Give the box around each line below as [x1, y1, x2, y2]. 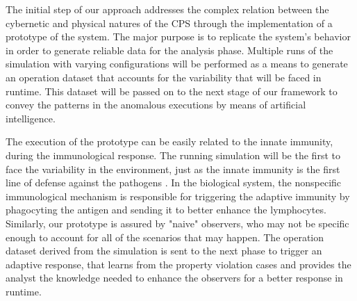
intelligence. [6, 111, 56, 125]
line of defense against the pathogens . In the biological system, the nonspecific [6, 175, 342, 190]
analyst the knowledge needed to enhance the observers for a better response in [6, 270, 343, 285]
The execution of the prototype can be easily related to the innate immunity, [6, 134, 333, 149]
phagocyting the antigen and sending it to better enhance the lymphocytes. [6, 202, 326, 217]
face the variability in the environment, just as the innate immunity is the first [6, 161, 340, 176]
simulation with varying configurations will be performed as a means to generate [6, 56, 348, 71]
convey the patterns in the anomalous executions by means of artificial [6, 97, 306, 112]
